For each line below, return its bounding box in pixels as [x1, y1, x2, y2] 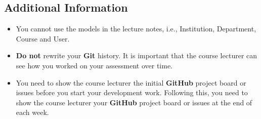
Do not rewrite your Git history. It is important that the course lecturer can [16, 50, 257, 61]
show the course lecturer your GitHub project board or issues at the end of [16, 97, 252, 107]
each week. [16, 107, 49, 117]
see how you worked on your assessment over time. [16, 60, 172, 70]
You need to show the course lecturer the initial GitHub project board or [16, 77, 246, 88]
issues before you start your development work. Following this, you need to [16, 87, 248, 98]
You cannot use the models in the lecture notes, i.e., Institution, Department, [16, 23, 256, 34]
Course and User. [16, 33, 70, 44]
